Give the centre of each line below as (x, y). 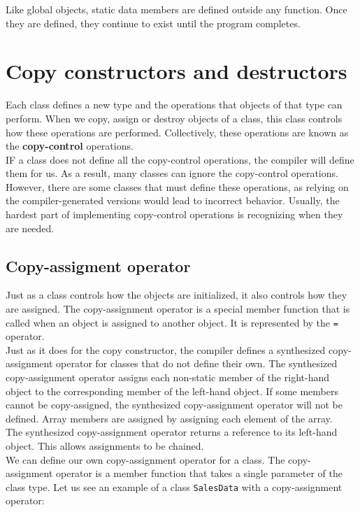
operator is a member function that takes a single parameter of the (199, 473)
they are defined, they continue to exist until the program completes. (153, 23)
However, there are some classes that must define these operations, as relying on (177, 186)
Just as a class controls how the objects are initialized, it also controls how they (177, 295)
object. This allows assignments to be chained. (105, 446)
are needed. (30, 228)
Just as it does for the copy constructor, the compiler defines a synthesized (166, 349)
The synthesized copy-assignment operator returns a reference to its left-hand (172, 432)
